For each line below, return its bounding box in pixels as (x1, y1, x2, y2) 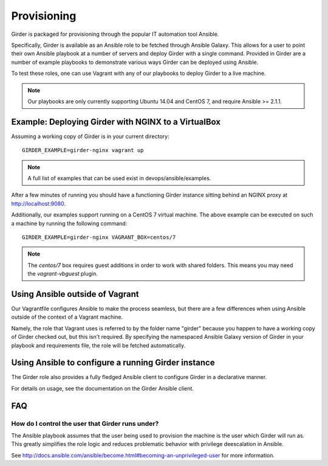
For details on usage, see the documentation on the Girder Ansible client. (11, 384, 194, 392)
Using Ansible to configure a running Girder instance (11, 358, 215, 368)
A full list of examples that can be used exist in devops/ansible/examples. (27, 174, 211, 182)
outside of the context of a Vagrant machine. (11, 313, 123, 321)
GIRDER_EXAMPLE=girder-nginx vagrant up (22, 147, 144, 154)
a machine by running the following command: (11, 220, 128, 227)
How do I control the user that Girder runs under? (11, 419, 159, 428)
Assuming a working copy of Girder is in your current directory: (11, 133, 169, 140)
